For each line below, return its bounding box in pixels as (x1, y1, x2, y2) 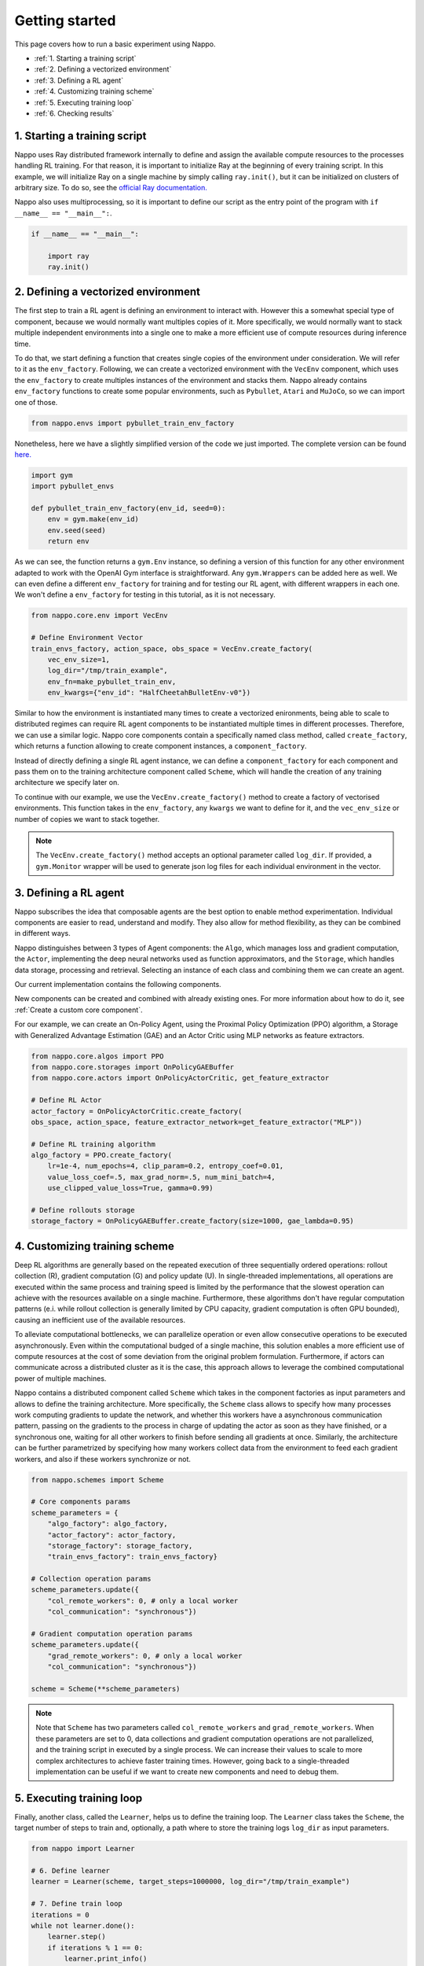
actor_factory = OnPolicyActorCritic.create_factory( (31, 1106, 243, 1116)
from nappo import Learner (31, 1844, 135, 1854)
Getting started (14, 12, 116, 29)
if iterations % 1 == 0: (47, 1943, 144, 1952)
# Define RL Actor (31, 1095, 102, 1105)
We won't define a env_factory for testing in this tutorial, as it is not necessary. (14, 590, 276, 599)
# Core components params (31, 1497, 131, 1506)
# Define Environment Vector (31, 633, 144, 642)
